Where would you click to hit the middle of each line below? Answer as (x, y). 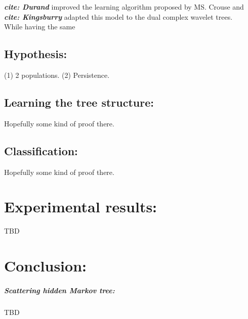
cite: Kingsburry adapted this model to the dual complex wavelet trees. (118, 16)
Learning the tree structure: (79, 102)
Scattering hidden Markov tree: (59, 290)
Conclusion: (45, 266)
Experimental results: (81, 207)
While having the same (40, 27)
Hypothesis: (36, 54)
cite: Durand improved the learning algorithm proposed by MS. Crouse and (124, 7)
